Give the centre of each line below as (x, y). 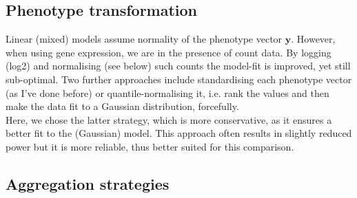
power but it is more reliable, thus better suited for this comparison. (150, 146)
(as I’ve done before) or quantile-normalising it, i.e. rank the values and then (167, 92)
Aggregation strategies (88, 183)
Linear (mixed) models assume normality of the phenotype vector (144, 39)
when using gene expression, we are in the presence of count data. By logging (169, 52)
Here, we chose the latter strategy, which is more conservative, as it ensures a (169, 119)
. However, (313, 39)
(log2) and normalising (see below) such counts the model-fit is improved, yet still (178, 66)
